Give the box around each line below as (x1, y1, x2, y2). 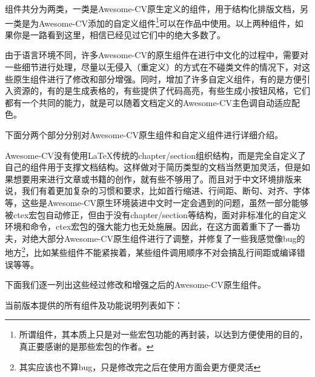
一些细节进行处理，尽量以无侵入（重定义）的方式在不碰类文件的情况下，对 (5, 61, 302, 73)
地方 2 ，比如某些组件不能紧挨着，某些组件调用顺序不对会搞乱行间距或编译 (5, 244, 297, 258)
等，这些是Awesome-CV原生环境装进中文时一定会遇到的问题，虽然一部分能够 (5, 196, 308, 209)
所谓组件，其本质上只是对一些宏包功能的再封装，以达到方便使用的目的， (19, 328, 308, 341)
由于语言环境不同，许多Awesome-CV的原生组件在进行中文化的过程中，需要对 (5, 48, 308, 61)
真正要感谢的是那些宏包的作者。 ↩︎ (19, 339, 154, 352)
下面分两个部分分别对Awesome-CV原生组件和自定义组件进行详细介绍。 (5, 128, 283, 141)
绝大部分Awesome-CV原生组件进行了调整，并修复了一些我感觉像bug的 (30, 232, 305, 244)
